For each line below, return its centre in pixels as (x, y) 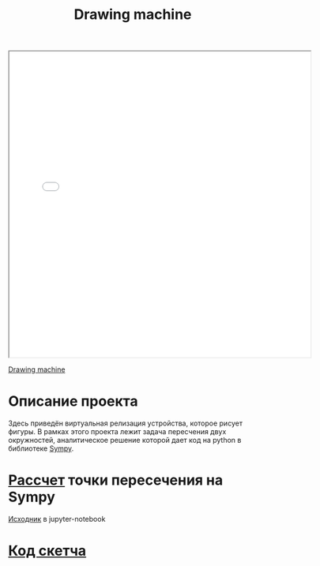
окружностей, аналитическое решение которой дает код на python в (125, 440)
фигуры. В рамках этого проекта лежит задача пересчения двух (117, 432)
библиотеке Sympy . (41, 448)
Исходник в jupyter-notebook (57, 519)
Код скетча (47, 551)
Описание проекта (73, 401)
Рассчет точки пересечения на (116, 480)
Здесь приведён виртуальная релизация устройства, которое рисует (126, 423)
